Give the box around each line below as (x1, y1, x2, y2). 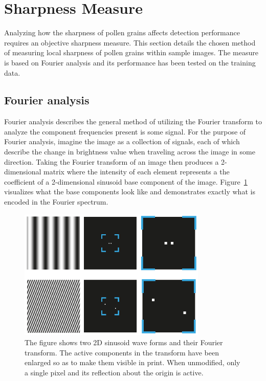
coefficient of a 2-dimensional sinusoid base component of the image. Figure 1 (4, 176, 248, 187)
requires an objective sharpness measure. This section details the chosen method (4, 37, 256, 48)
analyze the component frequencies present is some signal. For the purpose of (4, 126, 246, 137)
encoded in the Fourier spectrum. (4, 196, 108, 207)
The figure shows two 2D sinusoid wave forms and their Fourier (25, 337, 223, 347)
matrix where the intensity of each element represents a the (43, 166, 230, 177)
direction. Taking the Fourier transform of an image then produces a (4, 156, 219, 167)
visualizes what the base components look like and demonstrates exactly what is (4, 186, 255, 197)
